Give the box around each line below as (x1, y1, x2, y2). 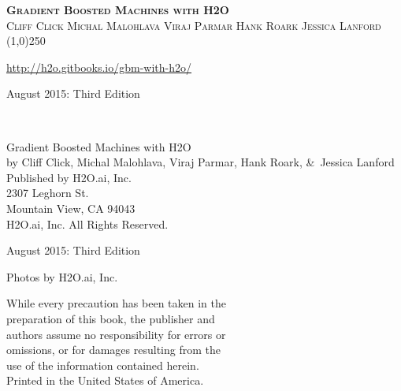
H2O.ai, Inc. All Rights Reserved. (6, 215, 169, 232)
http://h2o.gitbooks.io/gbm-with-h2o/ (6, 58, 192, 75)
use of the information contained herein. (6, 356, 199, 373)
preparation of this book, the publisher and (6, 310, 215, 326)
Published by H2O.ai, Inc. (6, 169, 132, 185)
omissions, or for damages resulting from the (6, 341, 221, 358)
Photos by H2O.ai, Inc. (6, 268, 118, 285)
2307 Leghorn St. (6, 184, 89, 201)
